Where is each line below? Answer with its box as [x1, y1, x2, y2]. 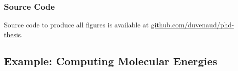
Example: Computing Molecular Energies [4, 53, 217, 68]
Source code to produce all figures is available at [4, 20, 149, 30]
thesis [4, 29, 21, 39]
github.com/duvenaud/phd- [151, 20, 234, 30]
